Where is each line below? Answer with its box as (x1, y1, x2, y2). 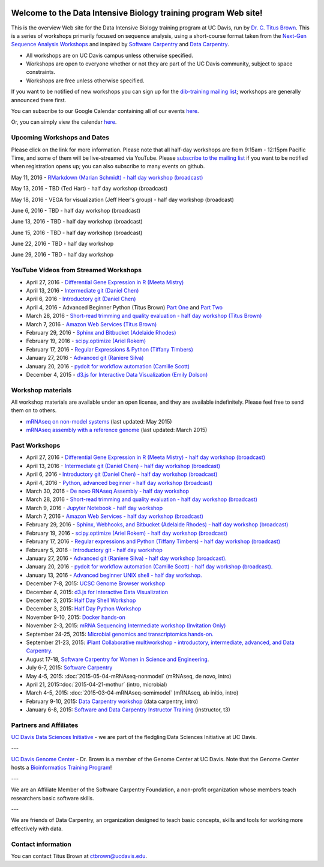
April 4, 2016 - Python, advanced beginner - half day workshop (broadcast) (26, 479, 213, 486)
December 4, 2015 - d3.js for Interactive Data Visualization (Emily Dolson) (26, 371, 208, 378)
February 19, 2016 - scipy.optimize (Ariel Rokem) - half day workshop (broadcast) (26, 529, 228, 537)
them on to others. (11, 407, 57, 414)
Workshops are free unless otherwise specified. (26, 77, 145, 84)
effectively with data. (11, 825, 63, 832)
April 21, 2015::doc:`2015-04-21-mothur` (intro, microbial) (26, 681, 167, 688)
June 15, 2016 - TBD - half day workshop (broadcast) (11, 229, 143, 236)
